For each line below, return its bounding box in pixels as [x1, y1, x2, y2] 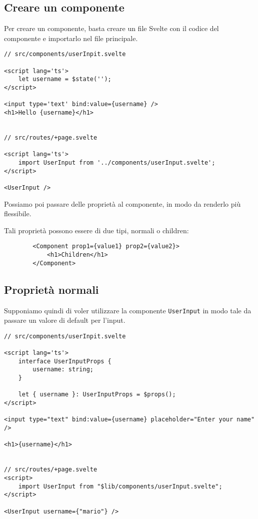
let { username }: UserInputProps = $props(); [18, 391, 176, 398]
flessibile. [4, 208, 31, 219]
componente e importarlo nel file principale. [4, 33, 138, 43]
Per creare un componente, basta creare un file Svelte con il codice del [4, 23, 219, 34]
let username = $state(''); [18, 76, 111, 83]
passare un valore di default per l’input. [4, 315, 125, 325]
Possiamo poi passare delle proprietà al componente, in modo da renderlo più [4, 198, 241, 209]
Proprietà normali [4, 281, 99, 297]
